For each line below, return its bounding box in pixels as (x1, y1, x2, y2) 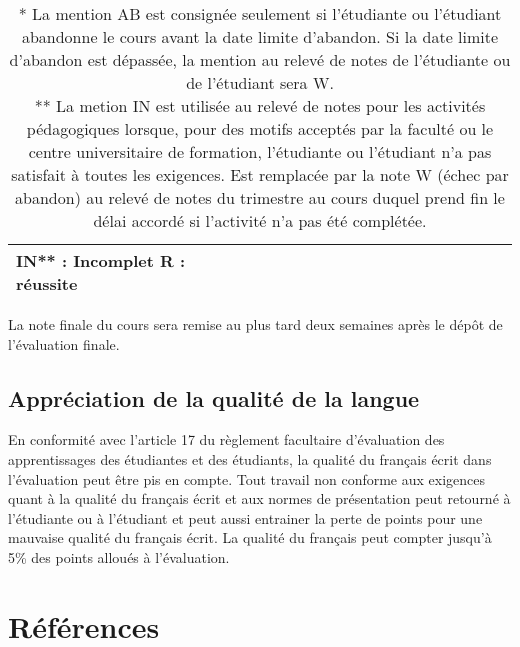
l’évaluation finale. (8, 333, 120, 354)
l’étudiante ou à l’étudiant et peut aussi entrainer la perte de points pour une (8, 507, 483, 528)
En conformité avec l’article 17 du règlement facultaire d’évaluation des (8, 429, 445, 450)
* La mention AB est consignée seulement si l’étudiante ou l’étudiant (18, 2, 502, 25)
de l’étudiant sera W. (186, 71, 334, 94)
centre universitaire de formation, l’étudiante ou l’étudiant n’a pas (28, 140, 492, 163)
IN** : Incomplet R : (16, 249, 186, 272)
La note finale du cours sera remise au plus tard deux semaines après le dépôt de (8, 314, 503, 334)
